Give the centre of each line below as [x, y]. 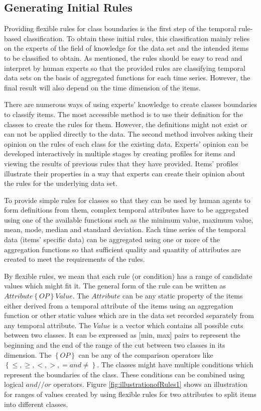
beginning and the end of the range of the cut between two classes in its [115, 345]
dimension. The [28, 354]
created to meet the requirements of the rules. [75, 259]
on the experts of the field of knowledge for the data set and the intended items [126, 48]
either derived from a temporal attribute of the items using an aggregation [119, 305]
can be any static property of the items [183, 296]
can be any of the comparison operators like [146, 354]
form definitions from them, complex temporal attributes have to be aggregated [126, 210]
